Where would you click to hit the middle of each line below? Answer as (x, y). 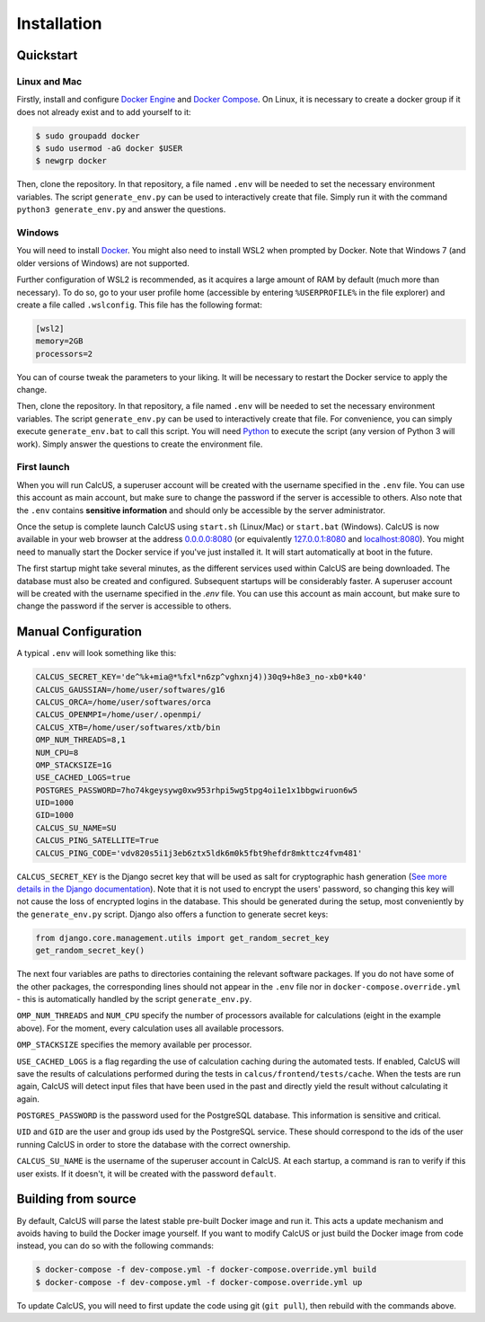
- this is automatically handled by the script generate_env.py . (134, 998)
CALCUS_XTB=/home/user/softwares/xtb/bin (128, 727)
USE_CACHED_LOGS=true (83, 778)
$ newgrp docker (71, 161)
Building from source (76, 1199)
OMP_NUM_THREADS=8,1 (80, 740)
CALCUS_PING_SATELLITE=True (97, 841)
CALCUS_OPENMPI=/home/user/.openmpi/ (119, 715)
